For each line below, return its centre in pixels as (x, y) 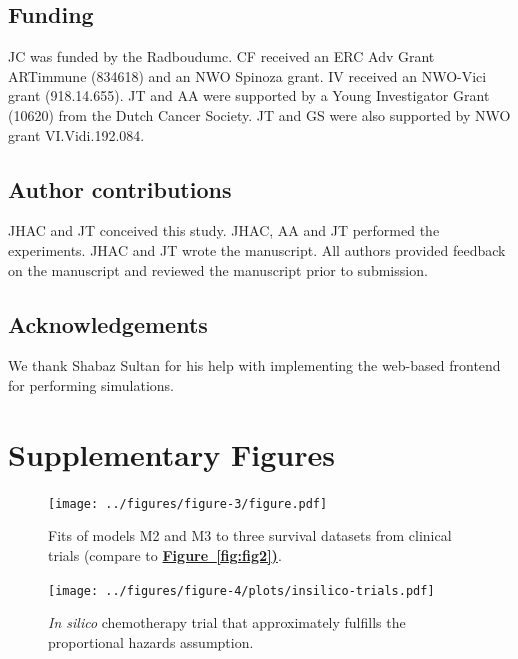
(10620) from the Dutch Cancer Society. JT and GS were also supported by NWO (259, 114)
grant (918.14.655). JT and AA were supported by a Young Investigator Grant (249, 95)
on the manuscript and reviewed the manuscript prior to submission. (218, 269)
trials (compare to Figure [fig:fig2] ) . (165, 554)
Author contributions (120, 188)
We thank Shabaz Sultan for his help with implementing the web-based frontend (254, 365)
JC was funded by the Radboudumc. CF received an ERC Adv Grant (221, 56)
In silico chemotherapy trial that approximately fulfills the (227, 622)
